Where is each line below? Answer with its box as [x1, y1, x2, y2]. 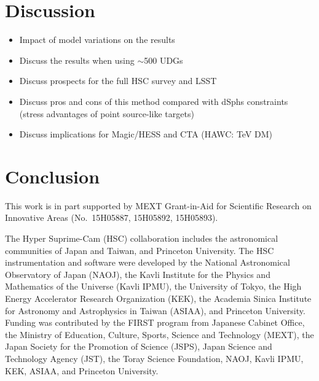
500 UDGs [144, 53, 183, 66]
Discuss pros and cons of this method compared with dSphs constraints [19, 94, 288, 107]
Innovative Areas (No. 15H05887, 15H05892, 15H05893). [5, 211, 218, 224]
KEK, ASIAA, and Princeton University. [5, 364, 159, 377]
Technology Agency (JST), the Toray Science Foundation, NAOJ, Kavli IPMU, [5, 352, 304, 364]
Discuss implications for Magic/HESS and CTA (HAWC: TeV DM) [19, 128, 273, 140]
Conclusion [5, 163, 100, 188]
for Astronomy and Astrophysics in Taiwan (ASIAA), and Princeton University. [5, 304, 305, 317]
